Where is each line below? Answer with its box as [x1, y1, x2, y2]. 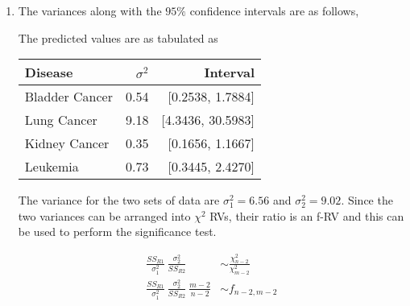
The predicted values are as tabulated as [18, 29, 218, 46]
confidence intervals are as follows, [189, 2, 359, 19]
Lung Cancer [24, 110, 97, 130]
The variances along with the [18, 2, 162, 19]
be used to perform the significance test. [18, 223, 217, 240]
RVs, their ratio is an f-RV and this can [209, 207, 404, 224]
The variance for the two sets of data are [18, 192, 220, 209]
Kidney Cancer [24, 134, 110, 153]
